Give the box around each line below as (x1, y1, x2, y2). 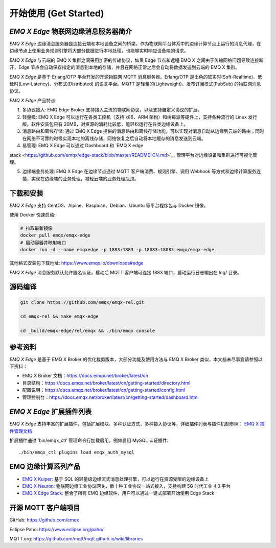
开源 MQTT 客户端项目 (9, 504, 80, 512)
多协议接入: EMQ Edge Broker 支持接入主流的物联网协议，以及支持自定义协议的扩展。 (22, 107, 202, 113)
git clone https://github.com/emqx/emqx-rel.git (20, 299, 145, 305)
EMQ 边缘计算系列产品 (9, 462, 81, 471)
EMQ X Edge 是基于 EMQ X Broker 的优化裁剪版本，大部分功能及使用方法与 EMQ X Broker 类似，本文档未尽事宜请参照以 (9, 356, 263, 362)
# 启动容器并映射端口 (20, 240, 66, 245)
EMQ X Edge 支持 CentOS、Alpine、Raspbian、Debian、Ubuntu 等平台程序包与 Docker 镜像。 (9, 202, 209, 208)
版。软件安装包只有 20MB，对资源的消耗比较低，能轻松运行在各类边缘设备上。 (22, 121, 189, 127)
